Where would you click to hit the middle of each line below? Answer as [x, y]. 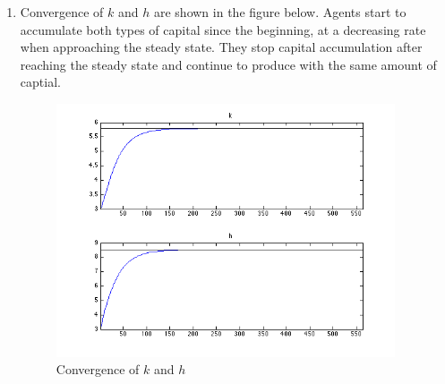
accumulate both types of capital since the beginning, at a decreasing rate [223, 29]
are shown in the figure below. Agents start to [280, 12]
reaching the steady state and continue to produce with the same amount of [228, 64]
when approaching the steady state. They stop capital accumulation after [221, 47]
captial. [40, 82]
